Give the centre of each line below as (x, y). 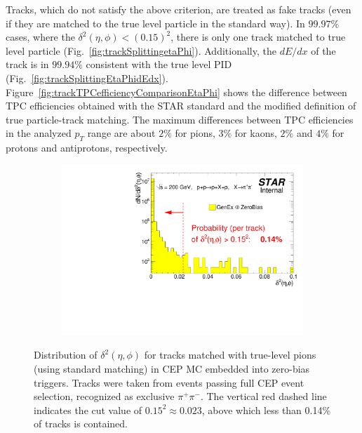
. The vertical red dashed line (263, 396)
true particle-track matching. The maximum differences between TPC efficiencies (180, 119)
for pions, (195, 133)
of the (323, 50)
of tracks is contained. (81, 424)
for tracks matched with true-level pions (230, 355)
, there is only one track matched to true (258, 37)
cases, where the (40, 37)
